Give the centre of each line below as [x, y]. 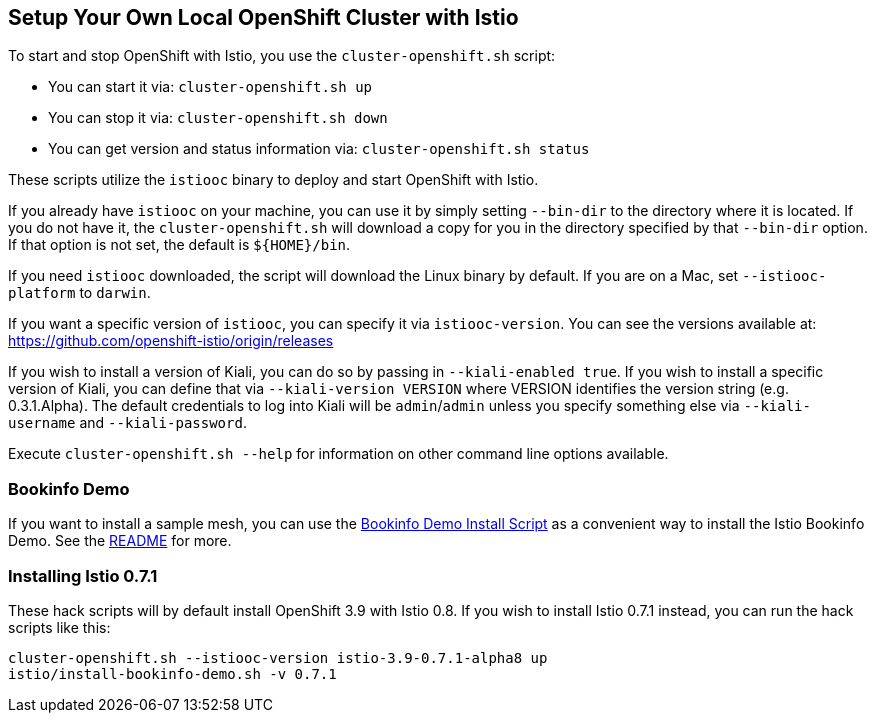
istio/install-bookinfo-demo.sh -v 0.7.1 [172, 673]
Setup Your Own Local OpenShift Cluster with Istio [263, 17]
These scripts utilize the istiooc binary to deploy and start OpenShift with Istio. [273, 180]
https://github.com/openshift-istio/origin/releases [171, 341]
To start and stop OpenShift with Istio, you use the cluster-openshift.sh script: [282, 56]
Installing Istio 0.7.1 [83, 575]
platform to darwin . [79, 293]
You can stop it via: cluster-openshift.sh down [218, 118]
